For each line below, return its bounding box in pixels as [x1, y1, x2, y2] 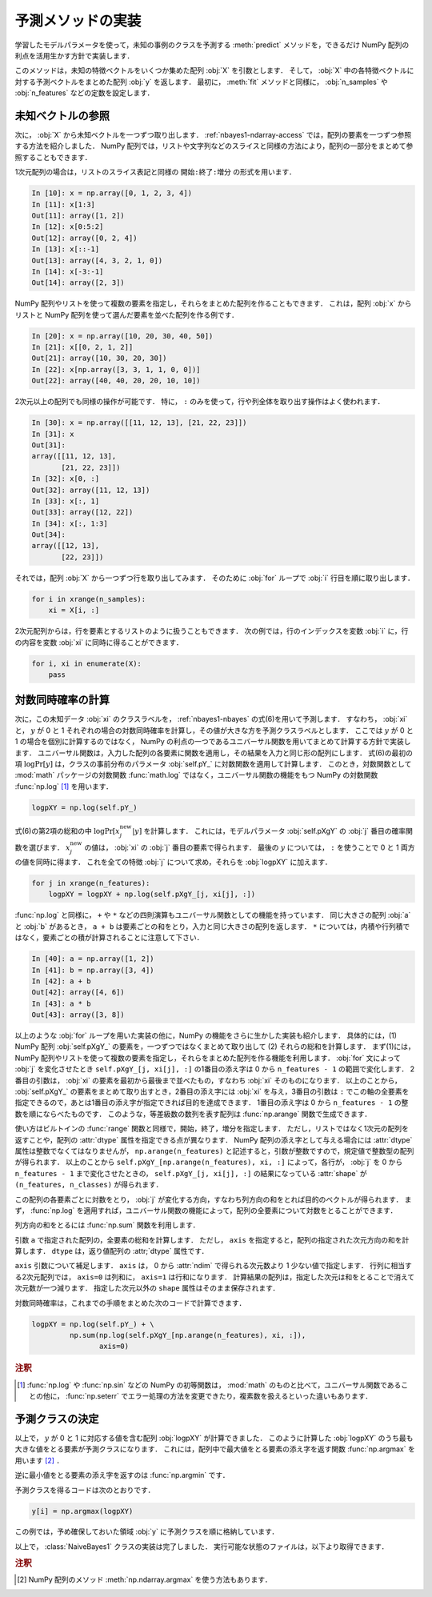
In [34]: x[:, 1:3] [31, 518, 108, 528]
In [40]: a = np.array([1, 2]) [31, 955, 155, 963]
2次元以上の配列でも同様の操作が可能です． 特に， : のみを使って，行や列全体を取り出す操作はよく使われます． [14, 397, 385, 406]
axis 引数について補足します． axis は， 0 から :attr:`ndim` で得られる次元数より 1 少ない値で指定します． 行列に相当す [14, 1261, 412, 1271]
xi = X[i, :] [48, 606, 100, 615]
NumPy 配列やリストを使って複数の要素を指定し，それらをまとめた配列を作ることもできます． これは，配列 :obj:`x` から [14, 298, 412, 308]
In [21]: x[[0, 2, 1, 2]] [31, 342, 134, 352]
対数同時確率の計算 [14, 693, 110, 707]
